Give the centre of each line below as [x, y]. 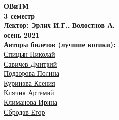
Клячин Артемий [29, 92]
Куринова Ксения [30, 83]
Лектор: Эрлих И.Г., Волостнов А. [59, 25]
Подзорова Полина [32, 73]
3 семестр [19, 15]
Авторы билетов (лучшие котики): [60, 44]
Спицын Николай [30, 54]
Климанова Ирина [31, 102]
